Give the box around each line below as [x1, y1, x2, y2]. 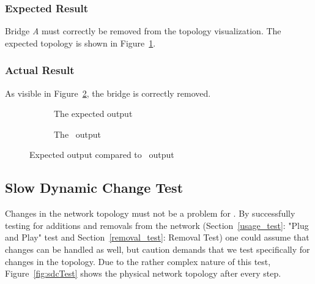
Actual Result [5, 62, 75, 78]
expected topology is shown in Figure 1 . [5, 36, 156, 49]
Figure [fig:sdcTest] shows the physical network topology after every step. [5, 267, 281, 280]
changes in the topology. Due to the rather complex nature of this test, [5, 255, 271, 267]
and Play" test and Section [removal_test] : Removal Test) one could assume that [5, 231, 309, 244]
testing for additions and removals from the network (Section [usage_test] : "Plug [5, 219, 309, 231]
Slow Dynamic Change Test [5, 178, 183, 197]
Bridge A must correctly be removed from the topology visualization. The [5, 24, 281, 37]
